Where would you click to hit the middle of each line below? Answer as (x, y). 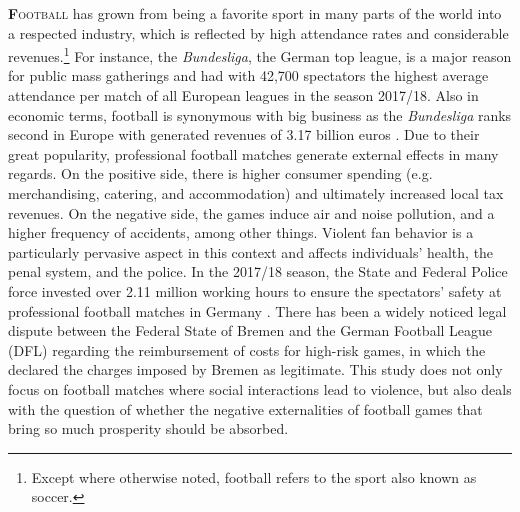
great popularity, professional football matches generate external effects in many (253, 153)
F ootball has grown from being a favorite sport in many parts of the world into (255, 13)
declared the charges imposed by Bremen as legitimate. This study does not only (255, 369)
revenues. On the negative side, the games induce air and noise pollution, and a (251, 212)
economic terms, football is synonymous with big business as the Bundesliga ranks (260, 114)
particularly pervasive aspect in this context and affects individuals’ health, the (251, 251)
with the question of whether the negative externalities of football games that (245, 408)
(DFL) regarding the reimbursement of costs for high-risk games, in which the (247, 349)
